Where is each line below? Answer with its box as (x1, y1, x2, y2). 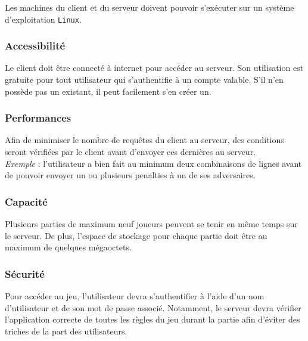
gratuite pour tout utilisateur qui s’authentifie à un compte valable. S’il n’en (5, 73, 284, 86)
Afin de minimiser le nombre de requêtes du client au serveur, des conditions (5, 134, 284, 146)
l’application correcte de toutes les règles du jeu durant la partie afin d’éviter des (5, 313, 300, 325)
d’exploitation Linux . (5, 13, 82, 25)
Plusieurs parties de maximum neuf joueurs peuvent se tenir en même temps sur (5, 218, 298, 230)
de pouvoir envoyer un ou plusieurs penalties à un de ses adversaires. (5, 169, 256, 181)
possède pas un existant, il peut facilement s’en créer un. (5, 85, 211, 97)
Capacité (5, 194, 48, 209)
